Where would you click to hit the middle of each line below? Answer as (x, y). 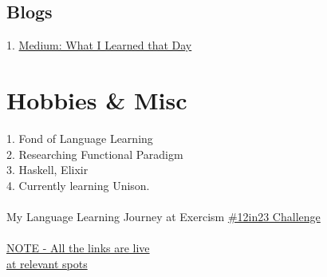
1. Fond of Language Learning (80, 138)
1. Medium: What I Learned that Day (99, 45)
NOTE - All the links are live (78, 248)
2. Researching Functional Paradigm (95, 154)
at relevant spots (47, 263)
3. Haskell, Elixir (47, 170)
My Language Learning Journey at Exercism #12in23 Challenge (163, 216)
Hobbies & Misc (97, 99)
